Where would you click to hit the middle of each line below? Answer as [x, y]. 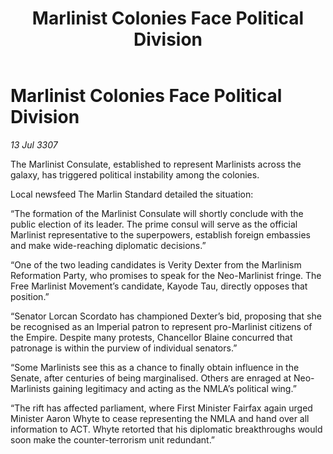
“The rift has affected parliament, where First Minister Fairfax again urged [161, 408]
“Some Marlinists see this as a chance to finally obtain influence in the [155, 367]
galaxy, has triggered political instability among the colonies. [135, 174]
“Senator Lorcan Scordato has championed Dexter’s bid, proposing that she [166, 316]
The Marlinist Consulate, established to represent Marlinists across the [156, 164]
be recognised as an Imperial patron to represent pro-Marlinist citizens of [161, 326]
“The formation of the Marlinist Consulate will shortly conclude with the [157, 213]
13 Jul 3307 [34, 144]
